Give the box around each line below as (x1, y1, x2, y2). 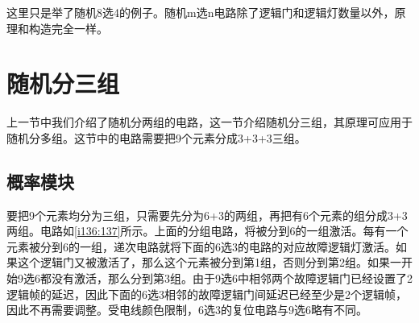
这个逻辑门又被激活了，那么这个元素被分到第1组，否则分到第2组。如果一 (17, 254, 401, 271)
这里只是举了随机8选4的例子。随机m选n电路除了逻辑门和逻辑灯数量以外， (6, 4, 395, 20)
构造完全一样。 (28, 19, 108, 36)
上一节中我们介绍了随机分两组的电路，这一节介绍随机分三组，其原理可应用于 (6, 114, 413, 130)
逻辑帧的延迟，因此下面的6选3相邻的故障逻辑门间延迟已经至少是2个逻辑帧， (6, 285, 407, 302)
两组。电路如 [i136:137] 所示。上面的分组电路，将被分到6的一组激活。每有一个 (6, 222, 409, 239)
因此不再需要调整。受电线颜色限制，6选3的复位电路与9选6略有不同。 (6, 301, 367, 318)
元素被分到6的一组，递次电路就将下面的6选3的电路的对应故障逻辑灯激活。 (6, 238, 396, 255)
